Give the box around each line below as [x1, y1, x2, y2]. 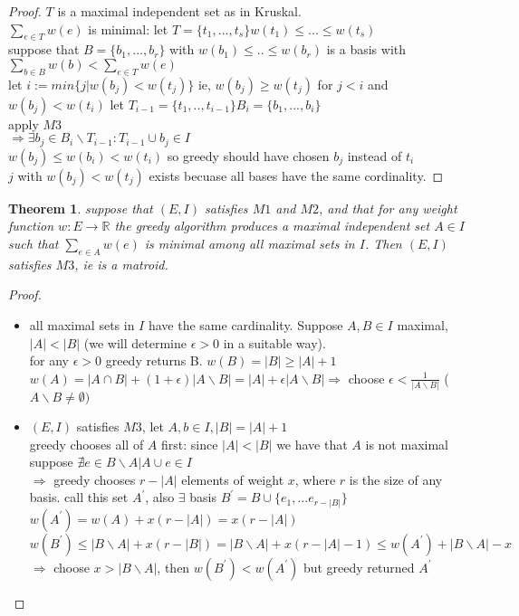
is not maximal [365, 434, 448, 453]
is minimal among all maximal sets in [144, 234, 355, 253]
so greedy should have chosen [167, 146, 330, 165]
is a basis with [326, 40, 407, 59]
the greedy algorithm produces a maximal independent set [114, 216, 430, 235]
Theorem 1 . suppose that [8, 198, 153, 217]
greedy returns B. [105, 351, 203, 370]
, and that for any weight [319, 198, 457, 217]
